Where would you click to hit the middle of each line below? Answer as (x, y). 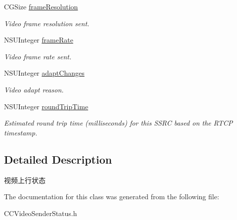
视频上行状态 (25, 180)
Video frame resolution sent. (47, 23)
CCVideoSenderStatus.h (41, 213)
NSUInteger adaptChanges (44, 73)
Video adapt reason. (34, 89)
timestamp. (21, 132)
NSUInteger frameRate (39, 40)
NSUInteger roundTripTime (46, 106)
